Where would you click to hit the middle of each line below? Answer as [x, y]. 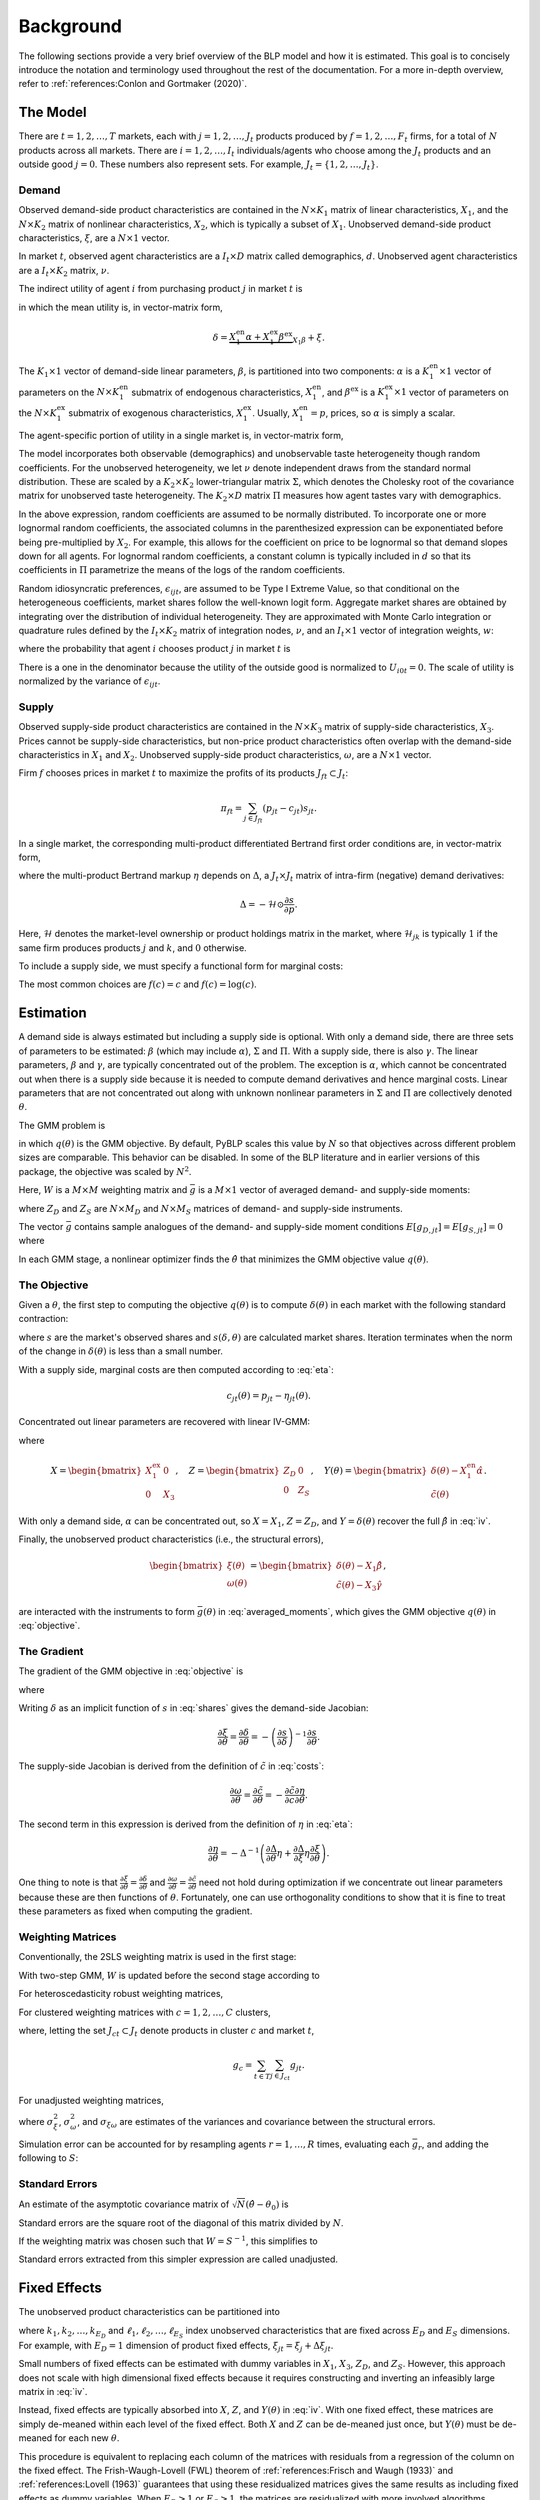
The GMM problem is [62, 1125]
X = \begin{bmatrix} [96, 1470]
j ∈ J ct [280, 2076]
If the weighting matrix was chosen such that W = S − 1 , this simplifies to [168, 2240]
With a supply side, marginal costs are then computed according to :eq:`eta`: [176, 1369]
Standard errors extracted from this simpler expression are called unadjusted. [178, 2259]
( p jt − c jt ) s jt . [289, 809]
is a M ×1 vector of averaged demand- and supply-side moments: [334, 1190]
